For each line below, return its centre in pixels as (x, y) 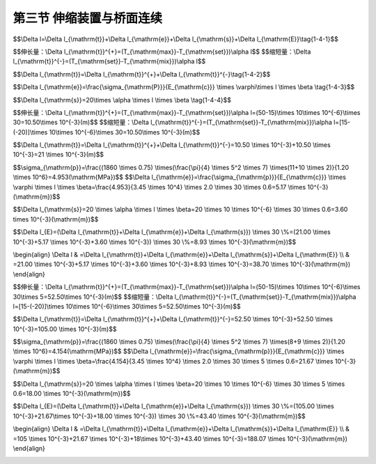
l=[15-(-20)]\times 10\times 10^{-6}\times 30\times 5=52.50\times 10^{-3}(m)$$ (127, 306)
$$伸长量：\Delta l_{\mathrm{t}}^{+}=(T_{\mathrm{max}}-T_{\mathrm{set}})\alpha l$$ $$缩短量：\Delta (162, 52)
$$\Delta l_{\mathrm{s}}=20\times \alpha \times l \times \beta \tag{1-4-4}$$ (122, 100)
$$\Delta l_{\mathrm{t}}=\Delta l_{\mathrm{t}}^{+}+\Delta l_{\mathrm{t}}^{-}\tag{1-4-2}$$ (142, 74)
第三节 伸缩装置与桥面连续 (88, 18)
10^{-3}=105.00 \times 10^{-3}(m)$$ (65, 329)
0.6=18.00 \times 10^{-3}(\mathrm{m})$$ (72, 394)
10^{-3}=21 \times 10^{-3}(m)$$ (58, 155)
